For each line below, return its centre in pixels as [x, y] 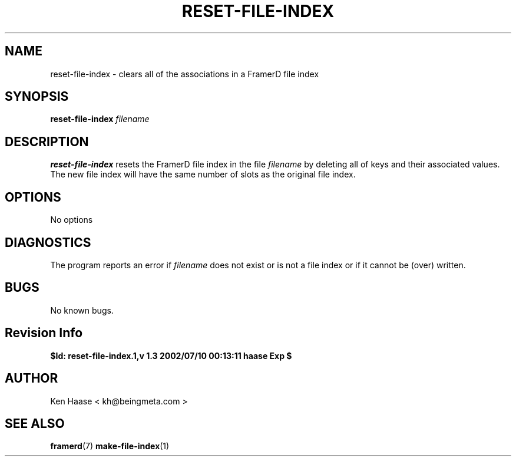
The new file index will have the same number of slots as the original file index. [203, 174]
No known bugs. [82, 310]
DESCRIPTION [47, 141]
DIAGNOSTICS [48, 242]
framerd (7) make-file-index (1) [110, 446]
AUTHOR [32, 378]
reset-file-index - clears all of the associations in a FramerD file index [185, 74]
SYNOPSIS [37, 97]
